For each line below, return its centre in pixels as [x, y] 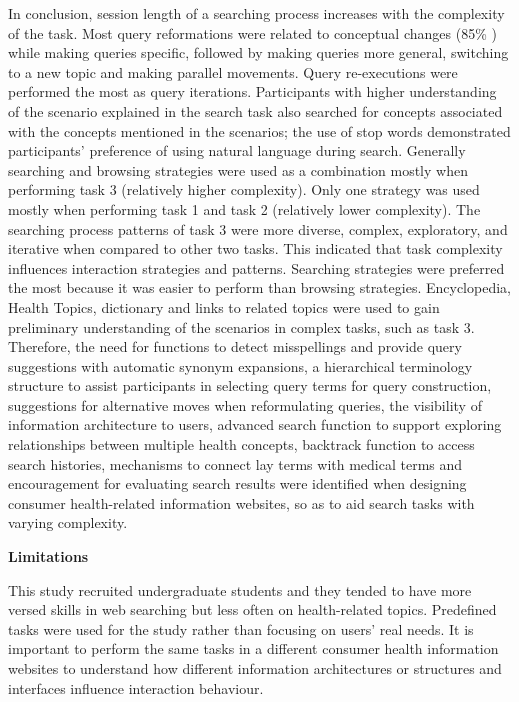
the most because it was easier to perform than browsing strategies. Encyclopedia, [259, 287]
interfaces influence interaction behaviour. [136, 687]
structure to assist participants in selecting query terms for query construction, [250, 385]
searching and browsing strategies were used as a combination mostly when [238, 169]
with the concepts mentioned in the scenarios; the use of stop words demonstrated [259, 130]
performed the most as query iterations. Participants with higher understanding [252, 91]
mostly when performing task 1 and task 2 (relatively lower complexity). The [244, 208]
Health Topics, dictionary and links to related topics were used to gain [224, 306]
